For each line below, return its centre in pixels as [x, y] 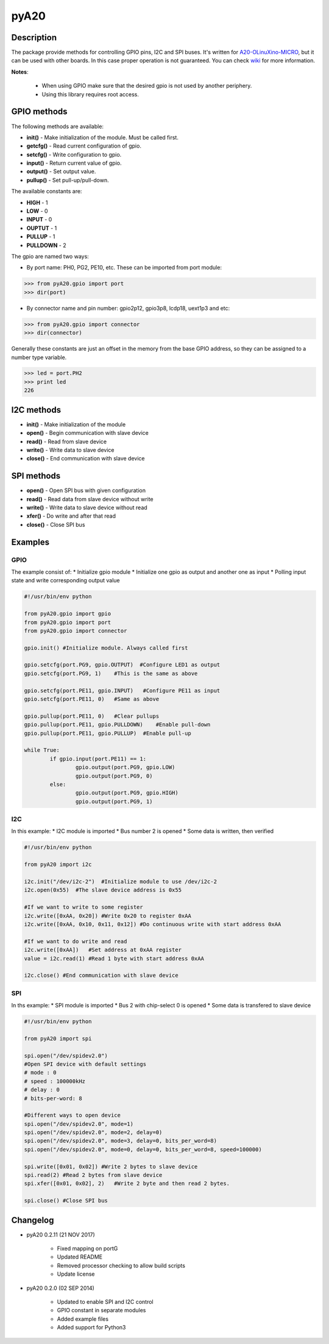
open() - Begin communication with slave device [87, 433]
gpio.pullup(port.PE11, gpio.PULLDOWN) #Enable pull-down [117, 725]
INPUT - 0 [39, 220]
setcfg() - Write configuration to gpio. [74, 154]
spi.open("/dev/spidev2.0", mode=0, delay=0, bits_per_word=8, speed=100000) [143, 1149]
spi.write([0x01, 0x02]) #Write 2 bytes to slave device [111, 1167]
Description [34, 38]
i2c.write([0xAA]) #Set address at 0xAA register [103, 950]
